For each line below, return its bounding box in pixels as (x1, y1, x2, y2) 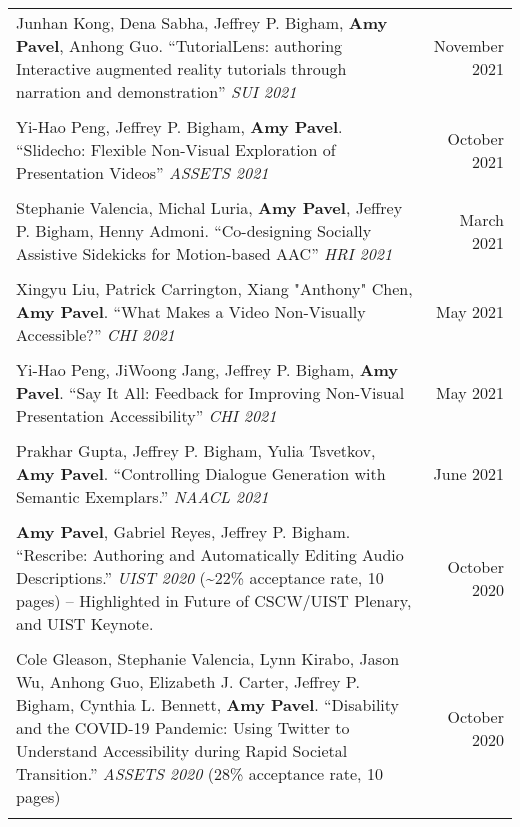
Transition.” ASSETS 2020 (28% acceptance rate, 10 (16, 762, 383, 785)
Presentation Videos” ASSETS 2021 (16, 161, 269, 184)
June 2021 (433, 462, 504, 485)
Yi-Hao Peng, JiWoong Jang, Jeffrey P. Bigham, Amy (16, 358, 399, 381)
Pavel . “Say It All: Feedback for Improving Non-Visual (16, 381, 405, 404)
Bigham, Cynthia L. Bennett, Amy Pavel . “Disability (16, 693, 400, 716)
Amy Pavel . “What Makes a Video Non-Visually (16, 300, 366, 323)
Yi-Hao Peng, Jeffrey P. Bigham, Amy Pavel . (16, 115, 343, 138)
